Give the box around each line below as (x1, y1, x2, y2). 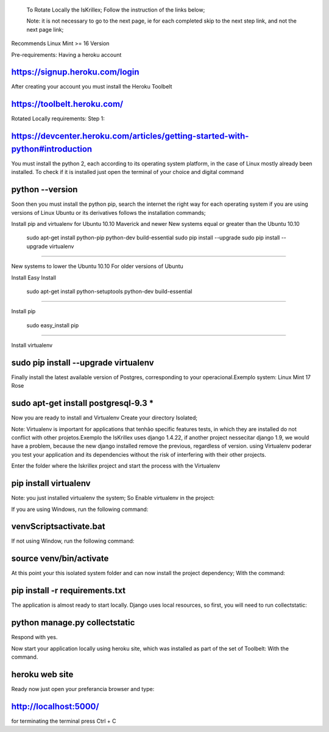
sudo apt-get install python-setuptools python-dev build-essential (26, 288, 193, 295)
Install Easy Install (11, 274, 56, 281)
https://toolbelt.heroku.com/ (11, 99, 124, 109)
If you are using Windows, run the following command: (11, 506, 149, 513)
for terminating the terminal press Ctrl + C (11, 717, 116, 725)
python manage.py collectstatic (11, 617, 135, 628)
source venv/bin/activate (11, 553, 109, 564)
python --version (11, 184, 78, 195)
